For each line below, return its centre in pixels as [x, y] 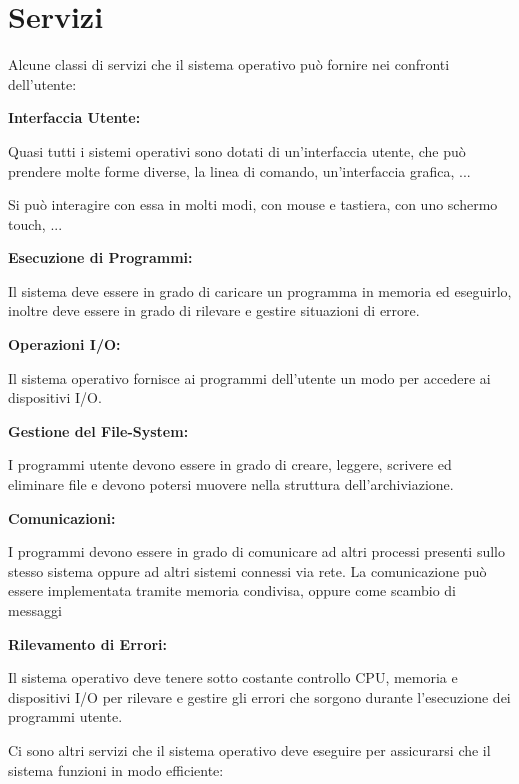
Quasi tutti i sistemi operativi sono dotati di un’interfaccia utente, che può [237, 150]
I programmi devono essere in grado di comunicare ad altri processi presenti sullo [256, 551]
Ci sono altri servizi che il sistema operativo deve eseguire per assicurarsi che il [249, 749]
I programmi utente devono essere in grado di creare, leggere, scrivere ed [230, 464]
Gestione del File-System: [98, 430]
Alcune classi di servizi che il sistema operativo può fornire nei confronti [229, 64]
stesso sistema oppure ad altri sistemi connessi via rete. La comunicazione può [247, 570]
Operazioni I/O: [64, 344]
